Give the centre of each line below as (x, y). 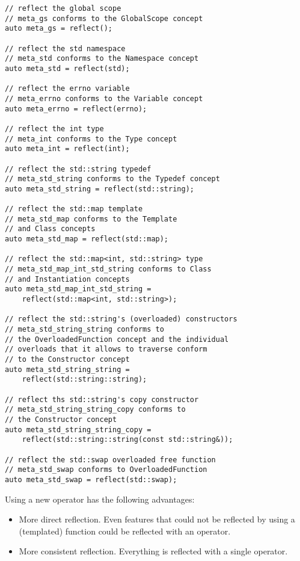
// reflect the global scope (63, 8)
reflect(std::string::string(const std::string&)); (127, 440)
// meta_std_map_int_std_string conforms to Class (108, 269)
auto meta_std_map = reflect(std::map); (87, 239)
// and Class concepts (50, 229)
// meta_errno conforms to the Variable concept (104, 98)
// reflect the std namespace (65, 48)
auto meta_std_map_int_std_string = (78, 289)
